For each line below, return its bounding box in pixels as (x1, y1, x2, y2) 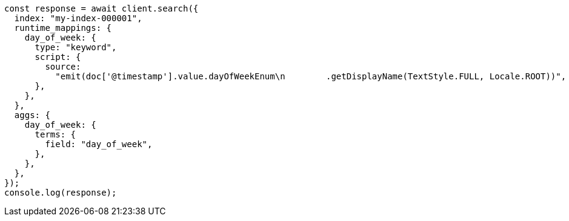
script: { (35, 52, 81, 62)
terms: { (35, 130, 76, 139)
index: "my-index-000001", (14, 13, 142, 23)
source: (45, 62, 81, 71)
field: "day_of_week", (45, 139, 153, 149)
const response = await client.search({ (4, 4, 199, 13)
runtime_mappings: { (14, 23, 112, 33)
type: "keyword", (35, 42, 117, 52)
